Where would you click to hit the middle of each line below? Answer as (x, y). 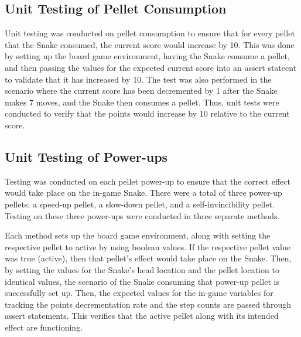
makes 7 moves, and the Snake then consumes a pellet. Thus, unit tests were (142, 102)
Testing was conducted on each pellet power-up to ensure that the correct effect (148, 181)
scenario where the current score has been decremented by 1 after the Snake (141, 91)
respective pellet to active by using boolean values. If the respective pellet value (148, 246)
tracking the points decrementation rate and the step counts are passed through (148, 304)
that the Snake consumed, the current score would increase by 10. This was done (150, 44)
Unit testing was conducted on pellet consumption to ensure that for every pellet (150, 33)
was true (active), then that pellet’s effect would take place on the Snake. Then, (148, 258)
